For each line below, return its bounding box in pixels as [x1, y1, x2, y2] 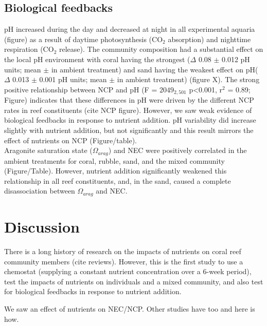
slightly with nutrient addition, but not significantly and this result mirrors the [4, 125, 254, 135]
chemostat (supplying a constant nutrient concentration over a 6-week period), [4, 266, 252, 277]
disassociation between [4, 185, 75, 196]
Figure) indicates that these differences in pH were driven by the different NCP [4, 94, 254, 105]
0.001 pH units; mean [39, 74, 107, 85]
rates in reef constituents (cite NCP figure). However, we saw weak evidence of [4, 104, 252, 115]
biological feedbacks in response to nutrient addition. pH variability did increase [4, 114, 256, 125]
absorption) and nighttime [168, 33, 251, 44]
